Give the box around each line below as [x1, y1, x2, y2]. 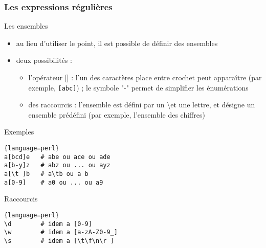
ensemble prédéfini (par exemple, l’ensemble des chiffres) [28, 109, 205, 120]
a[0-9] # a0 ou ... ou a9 [4, 178, 103, 186]
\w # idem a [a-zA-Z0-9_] [4, 229, 118, 236]
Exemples [4, 126, 34, 137]
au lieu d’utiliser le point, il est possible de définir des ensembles [16, 37, 218, 48]
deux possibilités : [16, 55, 72, 65]
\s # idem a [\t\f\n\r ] [4, 237, 114, 244]
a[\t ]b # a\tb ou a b [4, 170, 88, 177]
